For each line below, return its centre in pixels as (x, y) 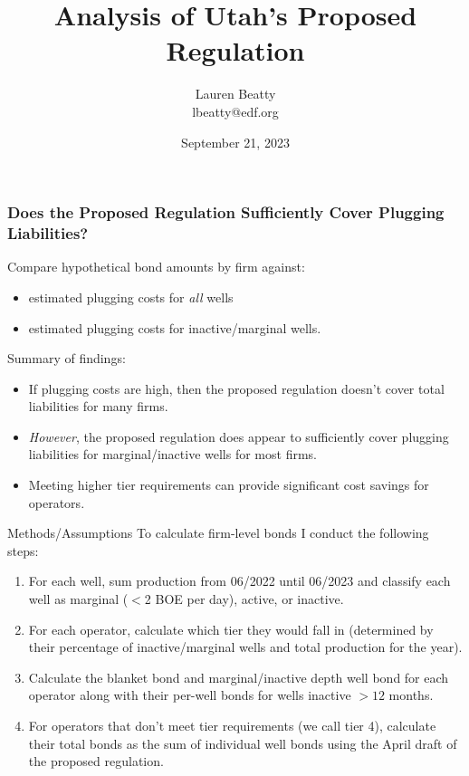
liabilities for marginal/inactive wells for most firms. (172, 454)
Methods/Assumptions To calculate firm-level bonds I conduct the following (218, 533)
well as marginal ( (78, 599)
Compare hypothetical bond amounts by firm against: (156, 267)
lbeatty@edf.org (235, 111)
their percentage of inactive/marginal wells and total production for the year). (245, 647)
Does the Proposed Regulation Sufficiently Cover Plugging (226, 212)
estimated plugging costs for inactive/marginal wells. (175, 327)
